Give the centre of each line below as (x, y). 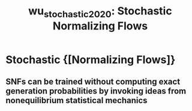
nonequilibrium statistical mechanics (76, 100)
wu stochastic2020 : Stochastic (100, 12)
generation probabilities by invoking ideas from (96, 91)
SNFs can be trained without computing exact (93, 82)
